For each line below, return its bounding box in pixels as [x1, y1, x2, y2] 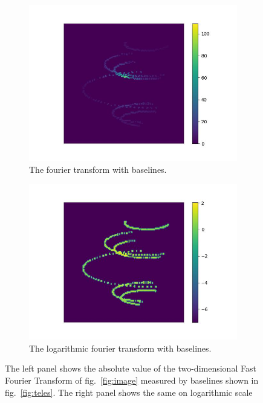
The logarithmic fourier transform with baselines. [29, 341, 212, 354]
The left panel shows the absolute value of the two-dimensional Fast [5, 362, 256, 375]
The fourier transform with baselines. [29, 163, 167, 175]
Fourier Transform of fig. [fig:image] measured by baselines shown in [5, 373, 259, 386]
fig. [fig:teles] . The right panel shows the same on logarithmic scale [5, 385, 253, 398]
